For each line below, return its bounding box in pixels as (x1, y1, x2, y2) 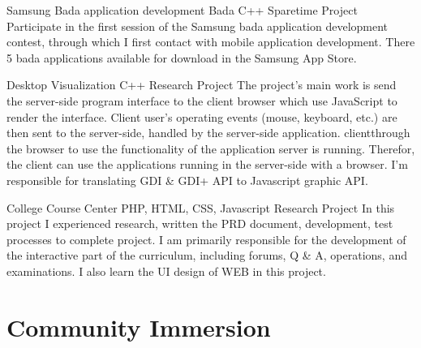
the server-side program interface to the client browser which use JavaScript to (6, 92, 397, 109)
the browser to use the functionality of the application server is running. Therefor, (6, 140, 415, 157)
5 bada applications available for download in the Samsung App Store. (6, 49, 357, 66)
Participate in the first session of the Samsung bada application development (6, 17, 389, 34)
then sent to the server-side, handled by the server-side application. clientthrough (6, 124, 410, 141)
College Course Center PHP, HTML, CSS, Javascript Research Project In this (6, 199, 395, 216)
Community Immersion (6, 310, 271, 343)
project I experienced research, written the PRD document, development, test (6, 215, 393, 232)
